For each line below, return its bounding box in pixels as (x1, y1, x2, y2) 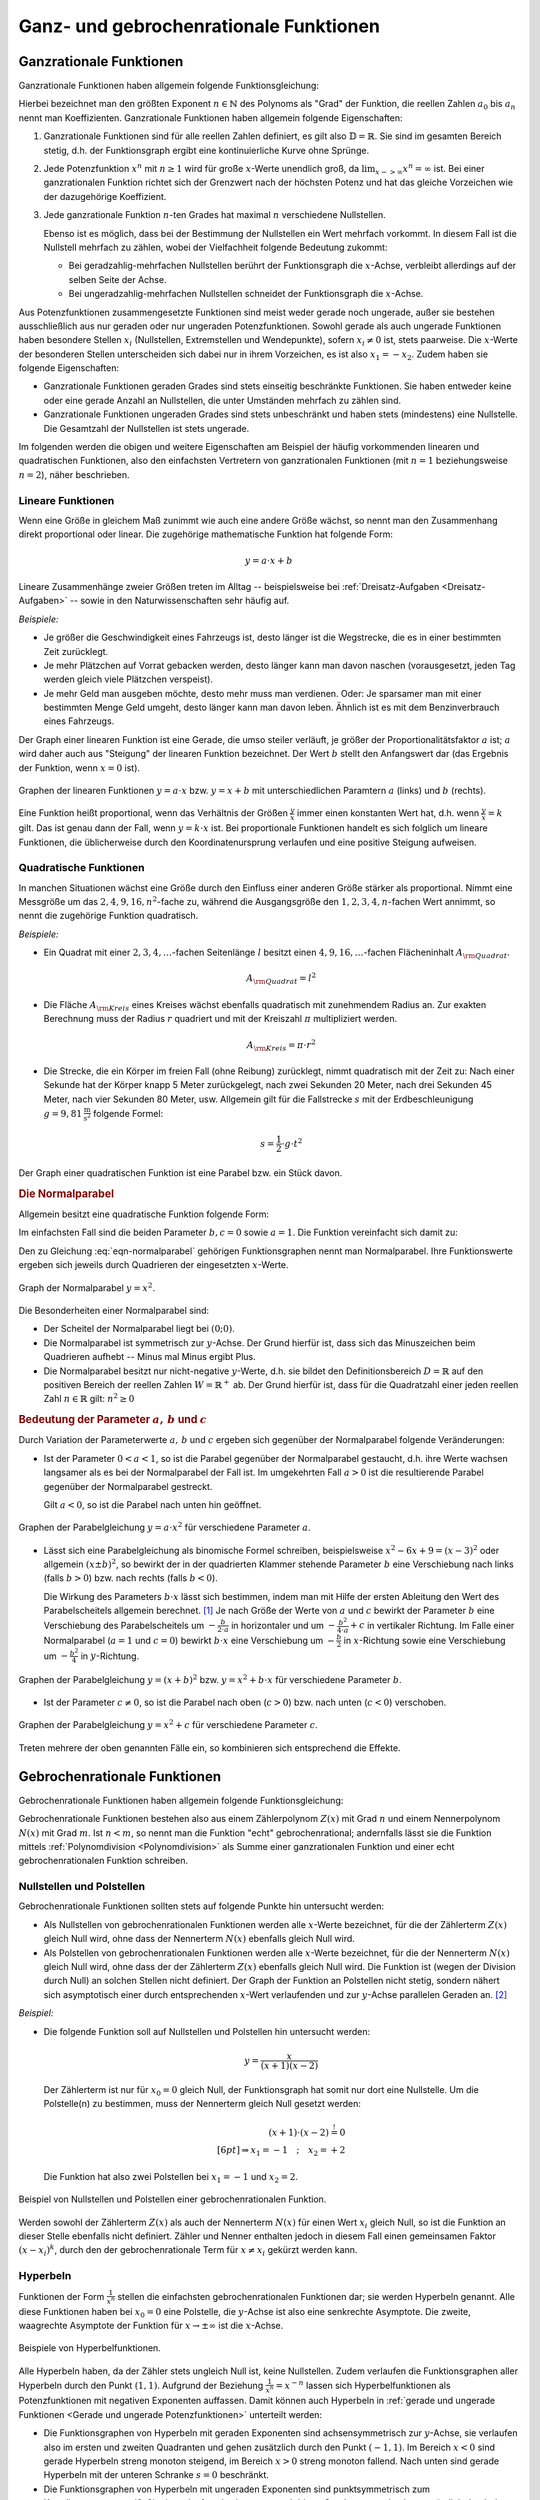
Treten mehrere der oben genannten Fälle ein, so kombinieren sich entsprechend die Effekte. (18, 1741, 401, 1754)
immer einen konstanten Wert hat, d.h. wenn (296, 807, 480, 819)
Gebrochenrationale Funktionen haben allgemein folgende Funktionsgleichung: (18, 1794, 344, 1806)
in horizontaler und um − (230, 1619, 336, 1631)
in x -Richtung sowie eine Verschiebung (343, 1634, 506, 1646)
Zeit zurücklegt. (43, 645, 109, 657)
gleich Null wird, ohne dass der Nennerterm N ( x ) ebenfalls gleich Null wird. (43, 1933, 355, 1945)
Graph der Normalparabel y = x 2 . (18, 1280, 155, 1294)
